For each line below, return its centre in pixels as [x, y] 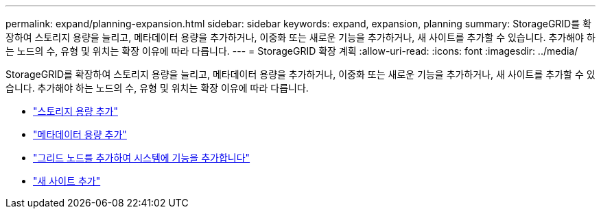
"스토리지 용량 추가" [75, 111]
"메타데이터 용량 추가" [80, 134]
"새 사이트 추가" [67, 181]
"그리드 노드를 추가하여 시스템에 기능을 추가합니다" [142, 158]
